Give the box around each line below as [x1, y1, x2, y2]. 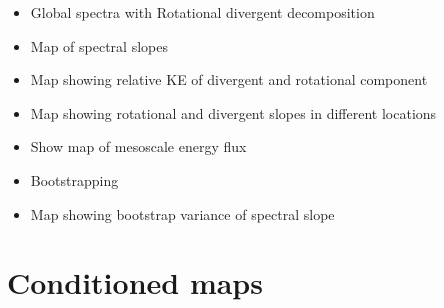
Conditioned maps [7, 262, 263, 303]
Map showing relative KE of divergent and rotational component [30, 69, 428, 90]
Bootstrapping [30, 169, 119, 190]
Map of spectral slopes [30, 35, 168, 56]
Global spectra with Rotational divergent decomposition [30, 2, 375, 22]
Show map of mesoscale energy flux [30, 136, 247, 157]
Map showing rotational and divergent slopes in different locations [30, 102, 437, 123]
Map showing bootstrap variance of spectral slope [30, 203, 335, 224]
